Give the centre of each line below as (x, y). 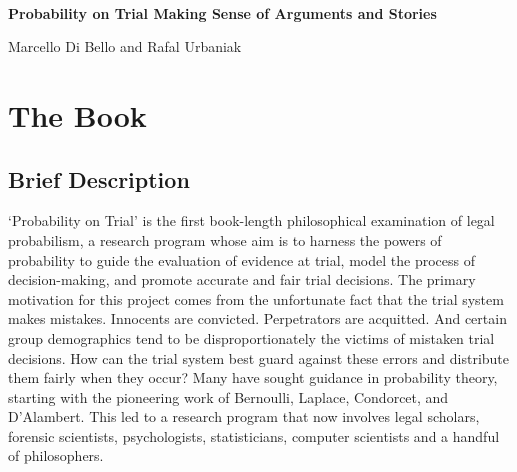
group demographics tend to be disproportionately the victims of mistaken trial (251, 337)
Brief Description (99, 178)
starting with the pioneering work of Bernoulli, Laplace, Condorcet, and (228, 396)
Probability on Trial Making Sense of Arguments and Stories (222, 12)
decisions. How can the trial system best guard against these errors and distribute (259, 357)
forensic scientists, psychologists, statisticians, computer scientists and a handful (254, 435)
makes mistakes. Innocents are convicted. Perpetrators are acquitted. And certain (257, 318)
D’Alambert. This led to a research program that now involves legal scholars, (244, 416)
